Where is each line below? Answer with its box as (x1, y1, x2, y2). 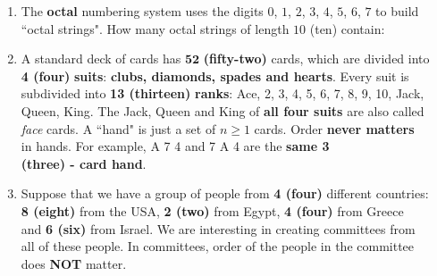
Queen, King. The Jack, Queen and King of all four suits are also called (21, 101, 424, 120)
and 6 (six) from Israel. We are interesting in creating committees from (21, 219, 416, 238)
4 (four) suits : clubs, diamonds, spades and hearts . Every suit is (21, 66, 409, 85)
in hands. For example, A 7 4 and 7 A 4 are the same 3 (21, 137, 330, 155)
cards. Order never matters (254, 119, 415, 138)
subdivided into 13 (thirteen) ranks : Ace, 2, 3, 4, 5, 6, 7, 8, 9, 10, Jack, (21, 84, 424, 103)
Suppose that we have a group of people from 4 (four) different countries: (21, 184, 429, 203)
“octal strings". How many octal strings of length (21, 19, 290, 38)
